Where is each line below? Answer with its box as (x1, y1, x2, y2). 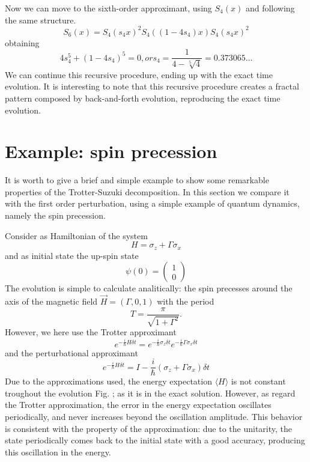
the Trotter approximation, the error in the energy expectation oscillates (5, 398, 272, 411)
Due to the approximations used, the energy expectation (5, 375, 212, 388)
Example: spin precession (5, 139, 217, 163)
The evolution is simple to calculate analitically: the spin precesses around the (5, 282, 293, 294)
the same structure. (5, 13, 76, 26)
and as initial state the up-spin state (5, 249, 139, 261)
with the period (157, 295, 214, 308)
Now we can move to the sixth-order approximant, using (5, 2, 212, 14)
